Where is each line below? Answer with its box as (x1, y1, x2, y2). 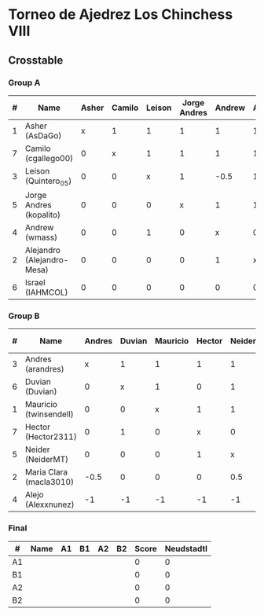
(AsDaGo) (24, 130, 62, 141)
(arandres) (24, 364, 64, 375)
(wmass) (24, 232, 57, 243)
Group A (8, 77, 41, 88)
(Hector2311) (24, 431, 77, 442)
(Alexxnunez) (24, 499, 75, 510)
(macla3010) (24, 477, 75, 488)
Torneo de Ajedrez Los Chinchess (8, 5, 233, 24)
